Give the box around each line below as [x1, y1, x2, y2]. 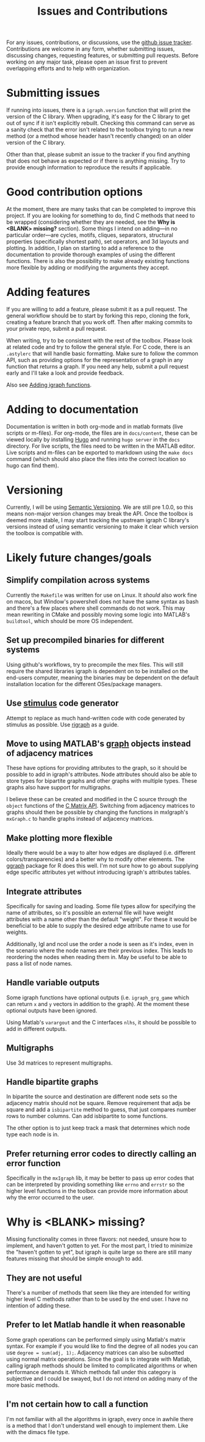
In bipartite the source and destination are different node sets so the [6, 1093, 178, 1100]
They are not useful [6, 1273, 82, 1283]
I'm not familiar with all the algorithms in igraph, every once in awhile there [6, 1415, 193, 1422]
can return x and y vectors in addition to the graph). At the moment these [6, 1000, 190, 1007]
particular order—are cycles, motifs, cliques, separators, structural [6, 231, 174, 239]
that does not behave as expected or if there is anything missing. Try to [6, 157, 185, 165]
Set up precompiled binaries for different [6, 635, 165, 646]
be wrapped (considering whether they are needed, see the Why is [6, 218, 176, 226]
